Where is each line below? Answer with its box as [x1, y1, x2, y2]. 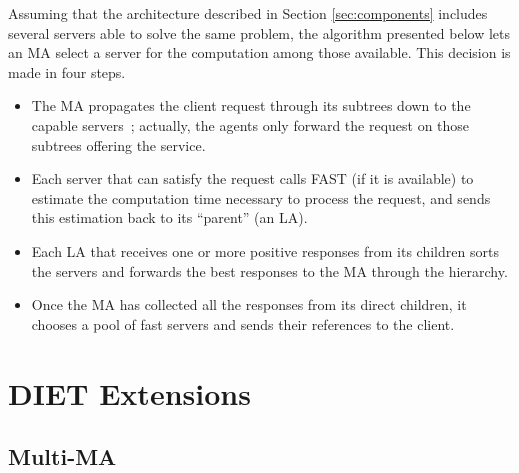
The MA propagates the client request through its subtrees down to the [31, 95, 471, 116]
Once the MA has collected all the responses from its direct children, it [31, 294, 467, 315]
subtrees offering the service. [31, 134, 206, 155]
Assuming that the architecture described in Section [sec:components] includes [8, 3, 488, 23]
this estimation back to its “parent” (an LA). [31, 207, 308, 228]
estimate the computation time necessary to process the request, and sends [31, 187, 491, 208]
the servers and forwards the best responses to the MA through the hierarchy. [31, 260, 508, 281]
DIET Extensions [8, 372, 251, 413]
